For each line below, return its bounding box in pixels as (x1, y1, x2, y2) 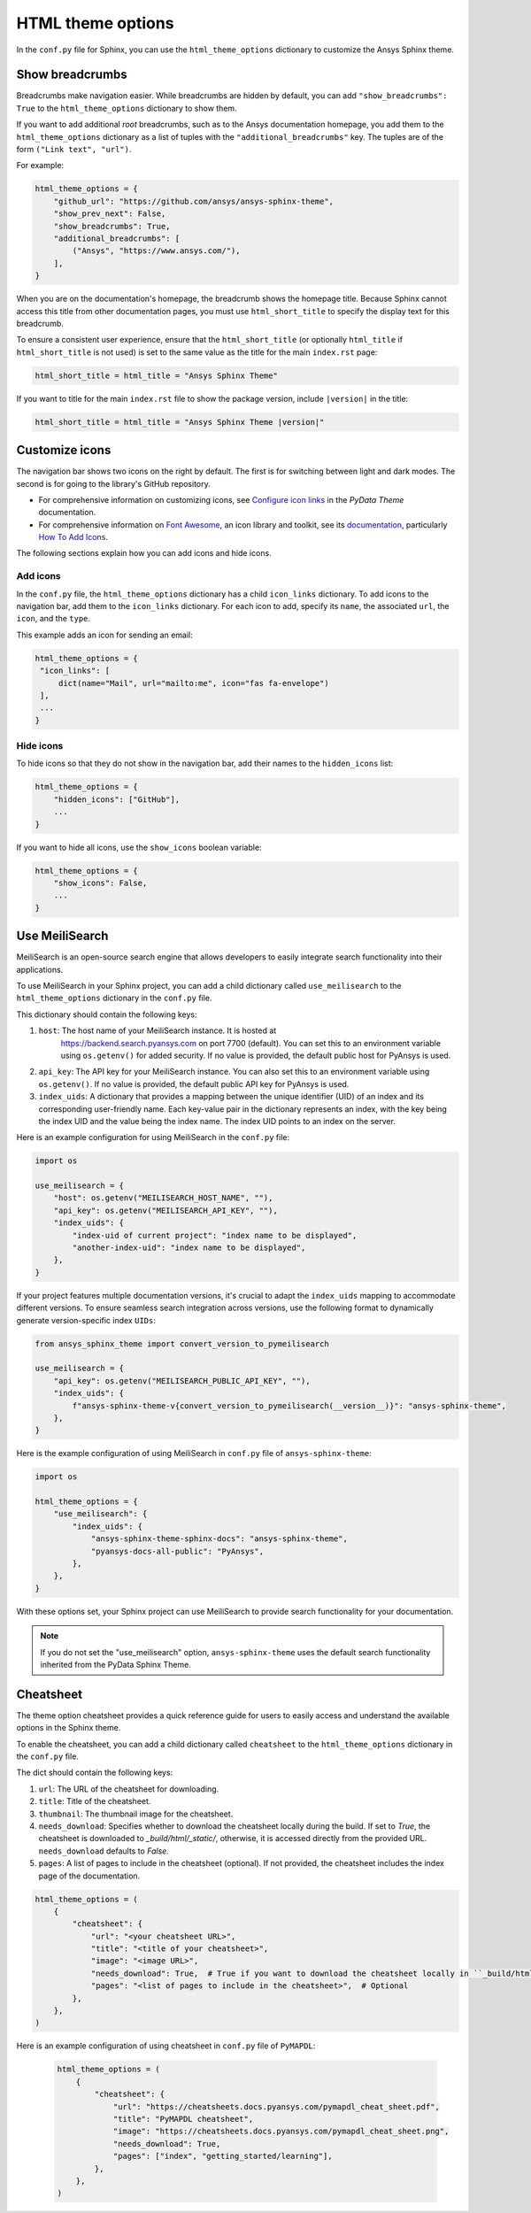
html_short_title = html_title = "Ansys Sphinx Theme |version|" (35, 417, 325, 427)
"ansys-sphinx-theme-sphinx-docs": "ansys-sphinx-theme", (90, 1534, 349, 1544)
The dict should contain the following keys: (16, 1767, 173, 1778)
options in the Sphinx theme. (16, 1723, 121, 1733)
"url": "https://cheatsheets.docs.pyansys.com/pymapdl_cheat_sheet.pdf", (112, 2101, 440, 2111)
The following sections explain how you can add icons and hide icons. (16, 548, 272, 559)
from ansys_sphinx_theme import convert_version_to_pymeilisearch (35, 1338, 329, 1349)
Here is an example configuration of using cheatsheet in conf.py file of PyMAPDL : (16, 2040, 316, 2051)
